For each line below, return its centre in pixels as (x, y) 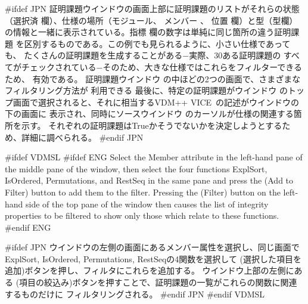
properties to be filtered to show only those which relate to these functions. (142, 215)
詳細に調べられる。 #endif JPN (82, 137)
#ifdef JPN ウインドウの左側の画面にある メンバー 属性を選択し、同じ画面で (152, 247)
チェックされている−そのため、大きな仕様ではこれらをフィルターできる (162, 66)
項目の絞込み (44, 282)
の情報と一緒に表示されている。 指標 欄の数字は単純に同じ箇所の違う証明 (148, 32)
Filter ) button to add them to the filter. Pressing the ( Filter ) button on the (143, 192)
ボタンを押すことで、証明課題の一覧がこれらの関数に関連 (185, 282)
